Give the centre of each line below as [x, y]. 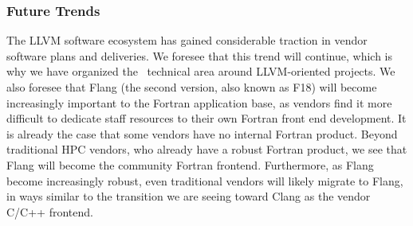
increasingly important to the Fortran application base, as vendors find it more [199, 102]
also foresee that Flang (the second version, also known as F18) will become [192, 87]
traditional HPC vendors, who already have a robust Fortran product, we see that [207, 149]
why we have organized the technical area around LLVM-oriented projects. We [201, 71]
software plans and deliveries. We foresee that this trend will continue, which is [199, 55]
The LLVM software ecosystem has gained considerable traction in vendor [187, 40]
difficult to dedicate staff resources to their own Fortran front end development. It [206, 118]
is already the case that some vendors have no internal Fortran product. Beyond [202, 133]
